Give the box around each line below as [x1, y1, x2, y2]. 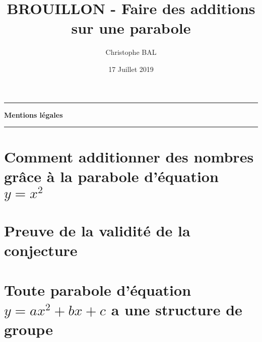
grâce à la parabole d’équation [4, 166, 219, 187]
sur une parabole [71, 18, 191, 38]
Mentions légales [4, 109, 63, 120]
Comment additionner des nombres [4, 146, 254, 167]
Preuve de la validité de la [4, 220, 190, 240]
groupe [4, 318, 53, 339]
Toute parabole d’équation [4, 279, 191, 300]
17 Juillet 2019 [108, 63, 154, 74]
